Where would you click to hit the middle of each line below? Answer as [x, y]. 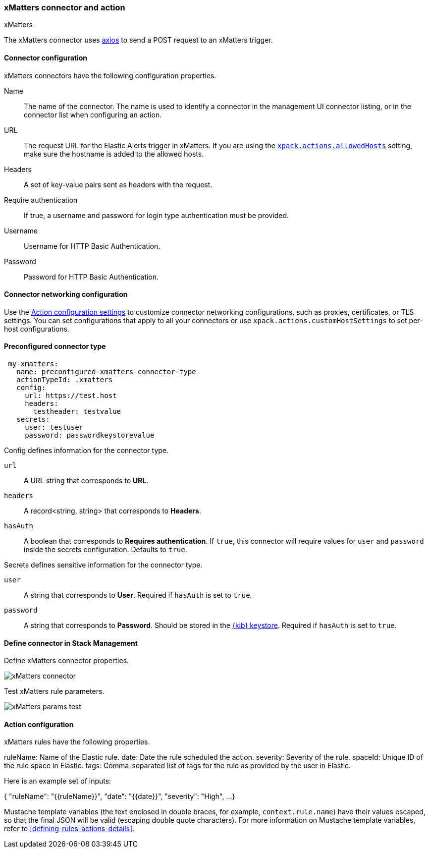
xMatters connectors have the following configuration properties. [110, 75]
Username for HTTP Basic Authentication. [92, 246]
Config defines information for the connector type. [86, 451]
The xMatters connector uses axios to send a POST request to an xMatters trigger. [138, 40]
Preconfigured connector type [55, 346]
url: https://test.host [71, 396]
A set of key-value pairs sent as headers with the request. [118, 184]
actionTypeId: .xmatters [65, 380]
